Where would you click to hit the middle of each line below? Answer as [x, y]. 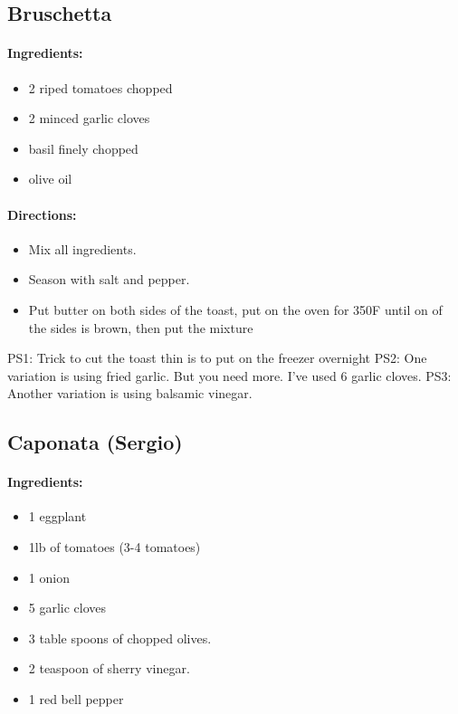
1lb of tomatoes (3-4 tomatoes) [114, 547]
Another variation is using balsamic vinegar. [130, 393]
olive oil [50, 179]
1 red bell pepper [76, 699]
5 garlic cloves [67, 608]
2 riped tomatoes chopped [100, 87]
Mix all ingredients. [82, 248]
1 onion [49, 577]
